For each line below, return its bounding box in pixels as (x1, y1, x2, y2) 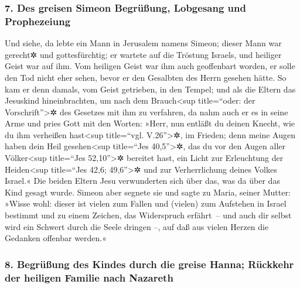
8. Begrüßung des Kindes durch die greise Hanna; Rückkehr (5, 256, 294, 271)
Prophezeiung (5, 13, 71, 28)
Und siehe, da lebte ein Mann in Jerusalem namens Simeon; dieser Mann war (5, 37, 282, 49)
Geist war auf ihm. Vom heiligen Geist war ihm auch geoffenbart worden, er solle (5, 60, 295, 72)
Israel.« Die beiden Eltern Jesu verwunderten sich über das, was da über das (5, 174, 280, 187)
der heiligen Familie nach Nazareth (5, 270, 173, 284)
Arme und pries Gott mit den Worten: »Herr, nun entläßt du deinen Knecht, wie (5, 117, 295, 129)
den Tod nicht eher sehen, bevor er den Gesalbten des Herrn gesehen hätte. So (5, 71, 287, 83)
